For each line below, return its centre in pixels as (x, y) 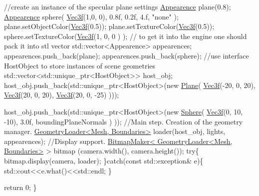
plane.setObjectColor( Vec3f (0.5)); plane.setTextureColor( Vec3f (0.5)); (109, 26)
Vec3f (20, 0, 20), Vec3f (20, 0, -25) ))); (62, 95)
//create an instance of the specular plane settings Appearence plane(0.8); (118, 6)
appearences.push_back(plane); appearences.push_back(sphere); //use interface (127, 55)
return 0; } (20, 187)
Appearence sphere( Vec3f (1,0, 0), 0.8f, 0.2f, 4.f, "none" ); (91, 16)
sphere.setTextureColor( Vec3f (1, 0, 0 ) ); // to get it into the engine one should (126, 36)
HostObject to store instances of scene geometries (80, 65)
